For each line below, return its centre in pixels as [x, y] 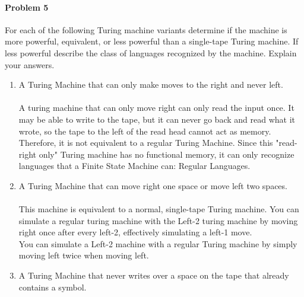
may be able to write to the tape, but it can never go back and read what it [157, 119]
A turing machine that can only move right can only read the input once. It [156, 108]
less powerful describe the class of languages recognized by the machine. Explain [151, 52]
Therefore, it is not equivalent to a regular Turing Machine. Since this [146, 143]
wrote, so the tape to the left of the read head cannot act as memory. [145, 131]
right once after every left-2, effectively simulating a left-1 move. [135, 232]
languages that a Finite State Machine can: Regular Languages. [134, 166]
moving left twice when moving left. [84, 255]
